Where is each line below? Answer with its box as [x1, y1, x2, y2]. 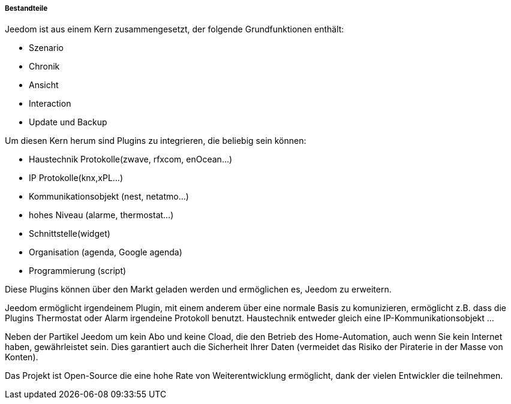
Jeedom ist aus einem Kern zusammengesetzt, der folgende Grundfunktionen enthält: [5, 24, 344, 35]
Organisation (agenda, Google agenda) [29, 247, 182, 258]
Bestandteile [5, 4, 48, 13]
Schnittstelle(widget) [29, 228, 110, 239]
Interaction [29, 98, 71, 109]
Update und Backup [29, 117, 107, 128]
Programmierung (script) [29, 266, 127, 276]
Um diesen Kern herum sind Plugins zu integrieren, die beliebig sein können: [5, 135, 306, 146]
